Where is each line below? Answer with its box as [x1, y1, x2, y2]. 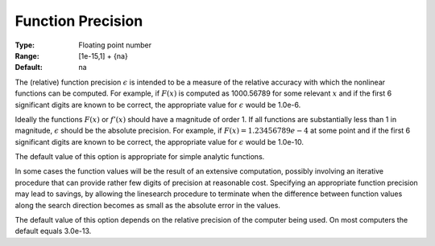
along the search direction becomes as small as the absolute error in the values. [14, 200, 281, 210]
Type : [14, 40, 35, 50]
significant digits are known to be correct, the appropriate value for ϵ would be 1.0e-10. [14, 137, 304, 146]
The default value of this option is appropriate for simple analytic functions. [14, 152, 265, 162]
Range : [14, 51, 39, 60]
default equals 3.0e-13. [14, 226, 92, 236]
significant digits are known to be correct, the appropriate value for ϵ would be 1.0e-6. [14, 100, 301, 109]
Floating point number [78, 40, 152, 50]
